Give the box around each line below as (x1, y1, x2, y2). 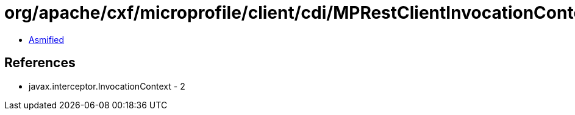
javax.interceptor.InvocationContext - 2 (29, 80, 185, 91)
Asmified (29, 34, 65, 45)
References (4, 55, 76, 71)
